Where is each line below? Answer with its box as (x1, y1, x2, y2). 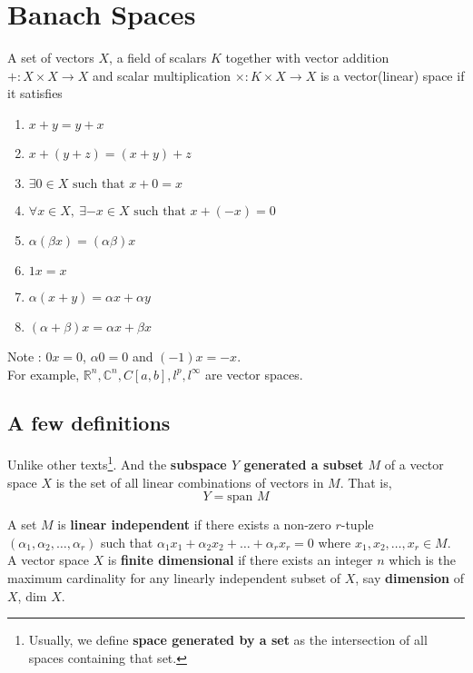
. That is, (340, 472, 392, 491)
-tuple (340, 515, 374, 534)
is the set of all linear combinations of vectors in (55, 472, 324, 491)
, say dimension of (355, 568, 464, 587)
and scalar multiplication (92, 65, 232, 84)
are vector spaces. (205, 364, 303, 383)
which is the (389, 550, 456, 569)
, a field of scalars (109, 48, 207, 67)
